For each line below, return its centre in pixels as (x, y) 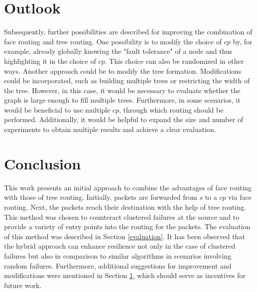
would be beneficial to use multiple (57, 109)
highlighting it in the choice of (50, 61)
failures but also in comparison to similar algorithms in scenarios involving (118, 255)
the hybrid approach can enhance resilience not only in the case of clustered (120, 246)
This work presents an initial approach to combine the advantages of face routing (128, 187)
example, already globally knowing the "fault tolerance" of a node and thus (118, 51)
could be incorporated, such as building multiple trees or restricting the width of (127, 80)
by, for (243, 41)
